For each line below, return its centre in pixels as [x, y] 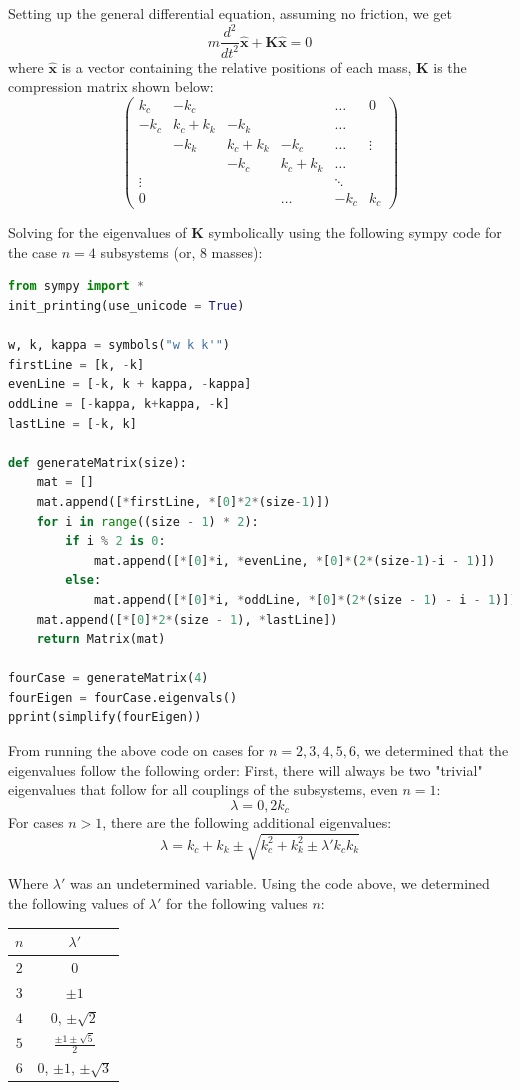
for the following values [237, 903]
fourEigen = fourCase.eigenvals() [123, 697]
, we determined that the [432, 750]
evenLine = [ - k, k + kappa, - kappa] [130, 384]
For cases [36, 822]
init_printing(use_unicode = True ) [126, 306]
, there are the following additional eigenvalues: [247, 822]
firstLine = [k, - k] [76, 364]
